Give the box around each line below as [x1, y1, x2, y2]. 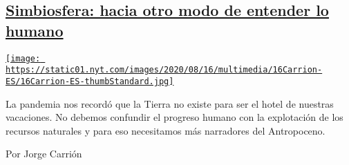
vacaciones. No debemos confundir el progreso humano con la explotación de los [6, 110, 343, 124]
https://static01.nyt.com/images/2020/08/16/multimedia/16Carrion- [6, 65, 323, 75]
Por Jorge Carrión [6, 146, 82, 161]
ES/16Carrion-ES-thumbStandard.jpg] [6, 76, 174, 86]
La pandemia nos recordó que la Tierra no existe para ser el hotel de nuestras [6, 96, 334, 110]
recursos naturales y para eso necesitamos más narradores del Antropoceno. [6, 123, 326, 137]
